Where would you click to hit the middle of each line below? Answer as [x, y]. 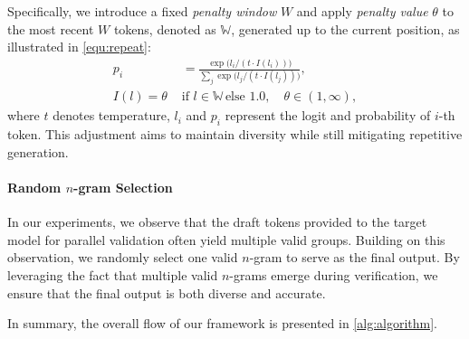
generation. [38, 151]
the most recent [51, 28]
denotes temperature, [111, 115]
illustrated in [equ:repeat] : [79, 47]
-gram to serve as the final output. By [354, 257]
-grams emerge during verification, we [334, 274]
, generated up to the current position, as [345, 28]
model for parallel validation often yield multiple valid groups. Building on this [226, 239]
